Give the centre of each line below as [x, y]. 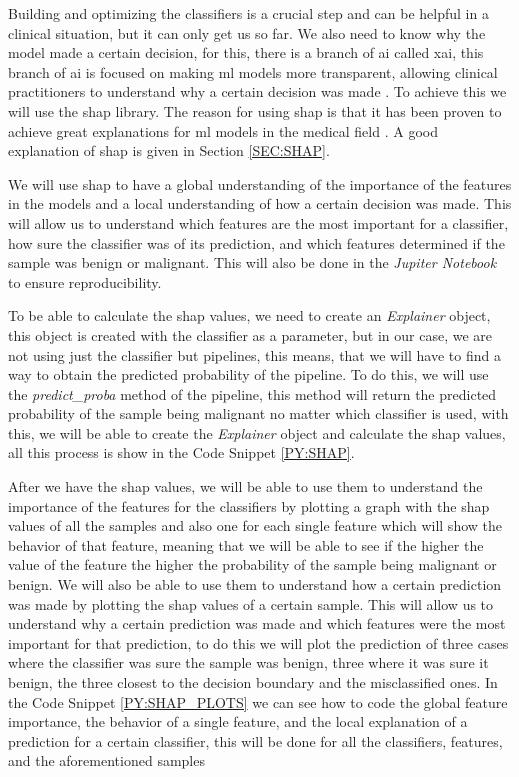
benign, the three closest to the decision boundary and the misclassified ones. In [253, 682]
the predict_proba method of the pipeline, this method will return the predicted [252, 393]
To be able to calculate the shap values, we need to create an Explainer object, [249, 315]
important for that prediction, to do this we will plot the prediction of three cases [258, 642]
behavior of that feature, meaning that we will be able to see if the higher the [246, 544]
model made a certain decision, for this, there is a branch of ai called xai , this [246, 52]
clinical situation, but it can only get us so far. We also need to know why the [247, 32]
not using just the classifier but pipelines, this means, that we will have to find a [254, 354]
